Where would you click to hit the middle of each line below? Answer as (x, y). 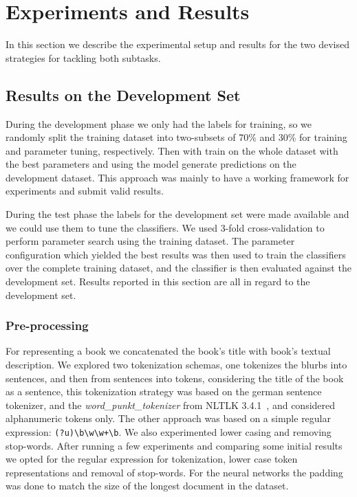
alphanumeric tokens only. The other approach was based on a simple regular (169, 418)
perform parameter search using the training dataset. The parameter (150, 241)
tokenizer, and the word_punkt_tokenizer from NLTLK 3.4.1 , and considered (171, 405)
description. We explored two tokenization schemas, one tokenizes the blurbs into (176, 365)
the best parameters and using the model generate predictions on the (151, 164)
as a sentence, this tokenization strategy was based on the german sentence (164, 391)
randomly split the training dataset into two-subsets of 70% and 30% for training (176, 137)
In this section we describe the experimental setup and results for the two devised (177, 44)
